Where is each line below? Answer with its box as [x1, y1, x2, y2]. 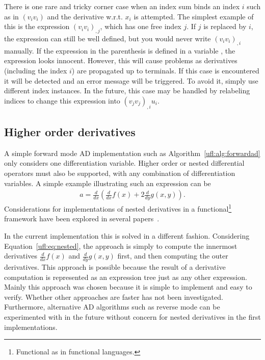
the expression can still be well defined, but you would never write [4, 33, 211, 43]
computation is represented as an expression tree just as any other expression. [4, 271, 247, 282]
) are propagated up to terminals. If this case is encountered [71, 65, 259, 75]
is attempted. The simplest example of [134, 11, 254, 21]
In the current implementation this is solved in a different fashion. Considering [4, 230, 250, 241]
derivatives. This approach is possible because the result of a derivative [4, 262, 226, 272]
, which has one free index [100, 21, 181, 32]
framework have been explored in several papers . [4, 213, 160, 224]
